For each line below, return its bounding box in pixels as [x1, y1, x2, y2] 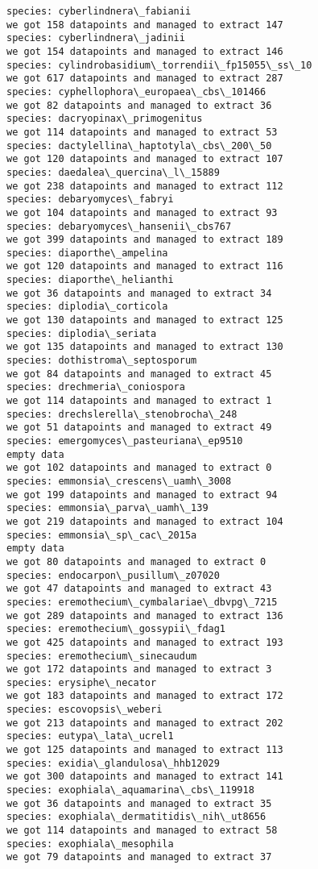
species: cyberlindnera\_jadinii [6, 32, 185, 44]
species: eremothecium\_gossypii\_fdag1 [6, 623, 226, 635]
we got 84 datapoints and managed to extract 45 [6, 368, 272, 380]
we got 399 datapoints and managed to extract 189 [6, 234, 283, 246]
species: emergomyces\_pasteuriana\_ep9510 [6, 435, 243, 447]
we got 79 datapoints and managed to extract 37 [6, 851, 272, 863]
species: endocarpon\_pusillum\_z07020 [6, 569, 220, 581]
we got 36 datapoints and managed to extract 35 [6, 797, 272, 809]
